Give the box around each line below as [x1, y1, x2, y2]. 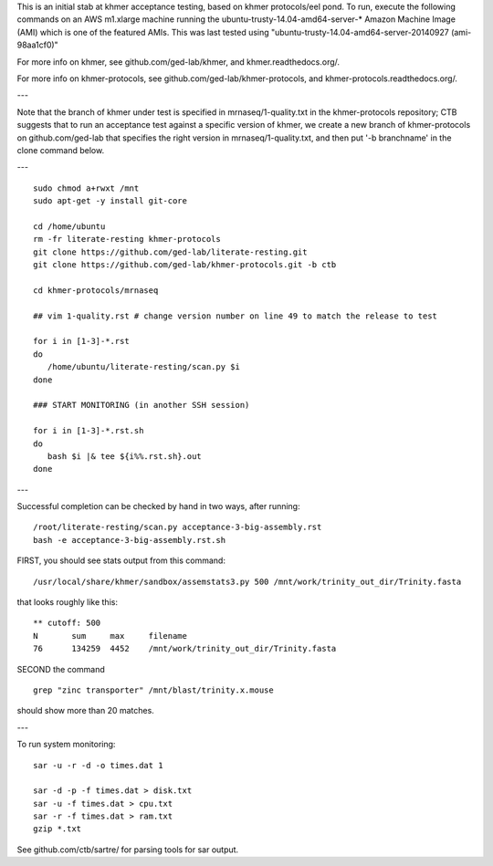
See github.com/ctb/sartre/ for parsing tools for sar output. [16, 844, 239, 855]
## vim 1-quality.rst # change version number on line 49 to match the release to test [33, 310, 438, 321]
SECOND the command [16, 663, 105, 674]
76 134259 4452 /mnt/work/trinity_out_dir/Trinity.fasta [33, 643, 337, 654]
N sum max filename [33, 631, 187, 641]
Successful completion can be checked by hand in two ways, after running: [16, 501, 300, 512]
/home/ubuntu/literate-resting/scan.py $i [47, 361, 241, 372]
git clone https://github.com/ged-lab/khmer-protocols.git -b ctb [33, 260, 337, 270]
